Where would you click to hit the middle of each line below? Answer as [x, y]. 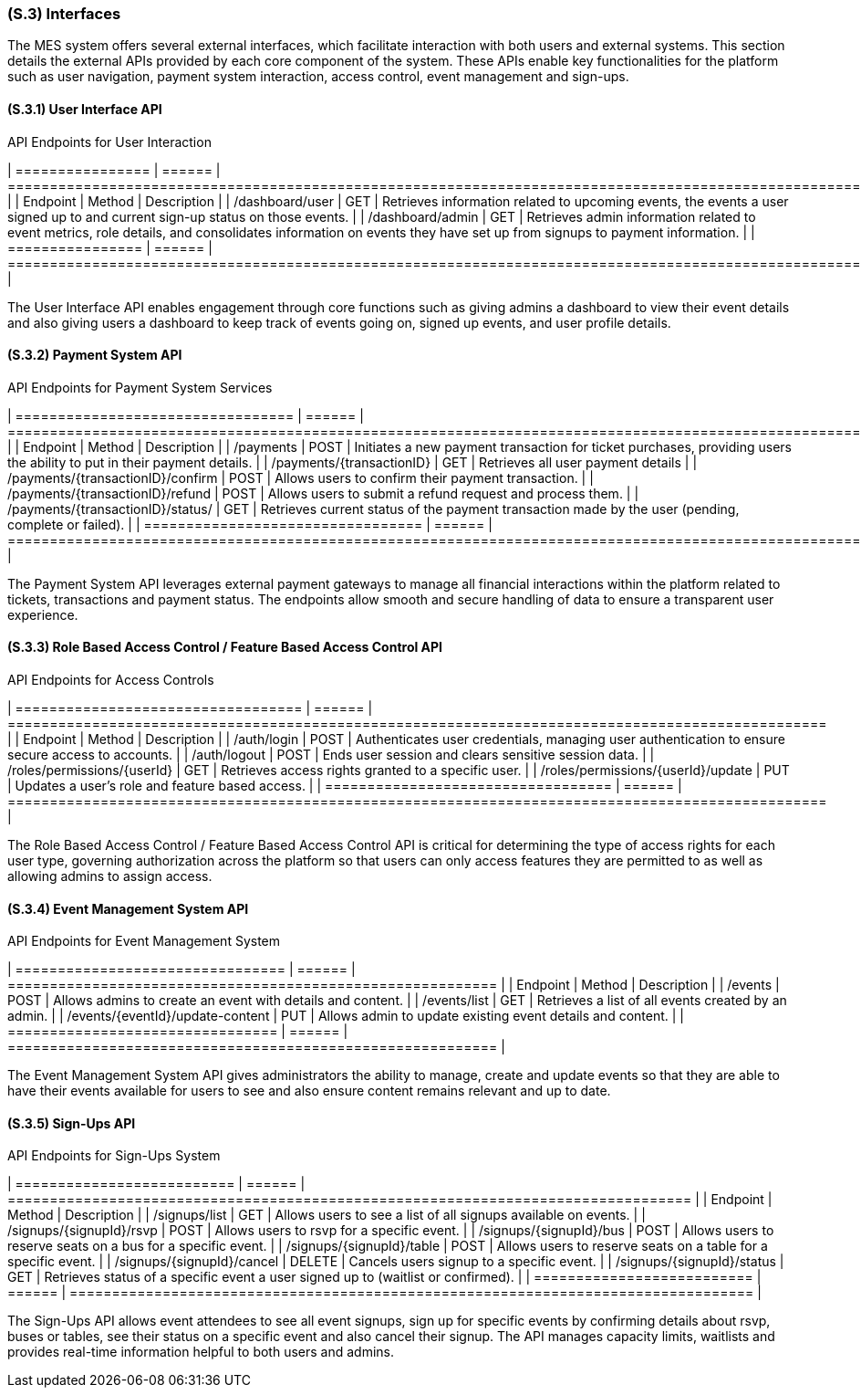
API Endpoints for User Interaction [109, 142]
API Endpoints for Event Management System [144, 941]
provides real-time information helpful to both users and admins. [201, 1352]
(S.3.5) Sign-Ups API [72, 1123]
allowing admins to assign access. [110, 876]
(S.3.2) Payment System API [95, 355]
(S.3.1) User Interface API [85, 109]
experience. [43, 614]
